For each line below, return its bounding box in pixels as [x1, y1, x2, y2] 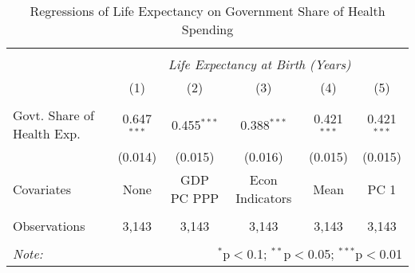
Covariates [13, 179, 72, 198]
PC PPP [170, 189, 219, 207]
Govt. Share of [13, 106, 94, 124]
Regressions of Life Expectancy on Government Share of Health [30, 2, 385, 20]
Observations [13, 216, 85, 235]
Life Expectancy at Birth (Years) [168, 55, 351, 73]
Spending [181, 20, 234, 38]
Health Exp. [13, 124, 81, 142]
